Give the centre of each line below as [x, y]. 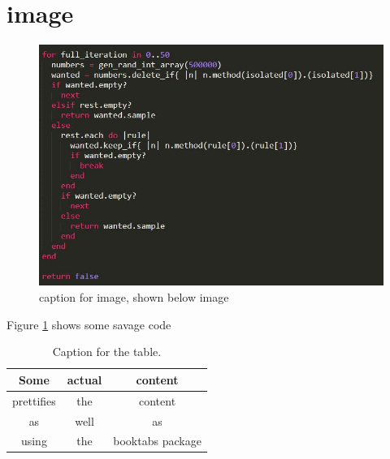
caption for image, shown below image [134, 297]
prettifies [34, 400]
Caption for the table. [107, 352]
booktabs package [157, 441]
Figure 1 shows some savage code [89, 324]
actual [84, 379]
